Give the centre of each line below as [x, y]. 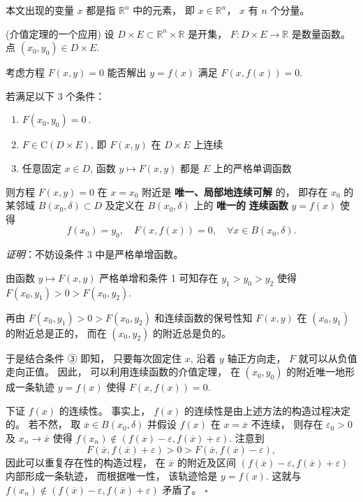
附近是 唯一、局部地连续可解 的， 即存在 [235, 191]
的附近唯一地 [316, 372]
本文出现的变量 [40, 10]
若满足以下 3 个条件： [55, 95]
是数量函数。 [321, 33]
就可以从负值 [328, 358]
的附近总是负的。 [192, 332]
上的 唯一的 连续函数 [241, 205]
